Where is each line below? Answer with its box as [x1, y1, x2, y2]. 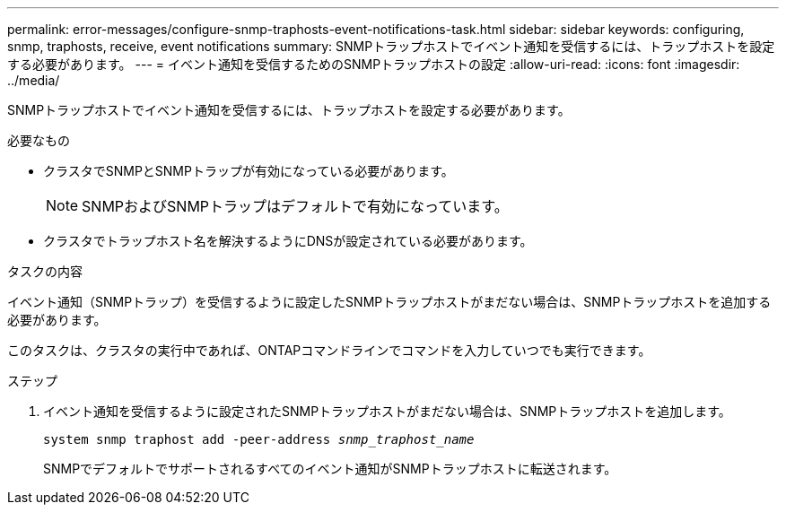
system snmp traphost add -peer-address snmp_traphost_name [43, 432, 475, 447]
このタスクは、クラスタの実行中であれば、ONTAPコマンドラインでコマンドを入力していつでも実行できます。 [7, 343, 651, 358]
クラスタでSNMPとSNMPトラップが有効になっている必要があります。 [43, 163, 454, 178]
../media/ [7, 73, 60, 88]
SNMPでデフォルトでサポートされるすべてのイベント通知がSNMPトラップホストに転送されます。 [43, 461, 617, 476]
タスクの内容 [7, 264, 83, 279]
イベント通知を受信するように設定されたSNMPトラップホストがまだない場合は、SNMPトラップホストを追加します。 [43, 404, 731, 419]
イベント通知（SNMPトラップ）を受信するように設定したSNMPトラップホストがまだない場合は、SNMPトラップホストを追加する [7, 294, 772, 309]
